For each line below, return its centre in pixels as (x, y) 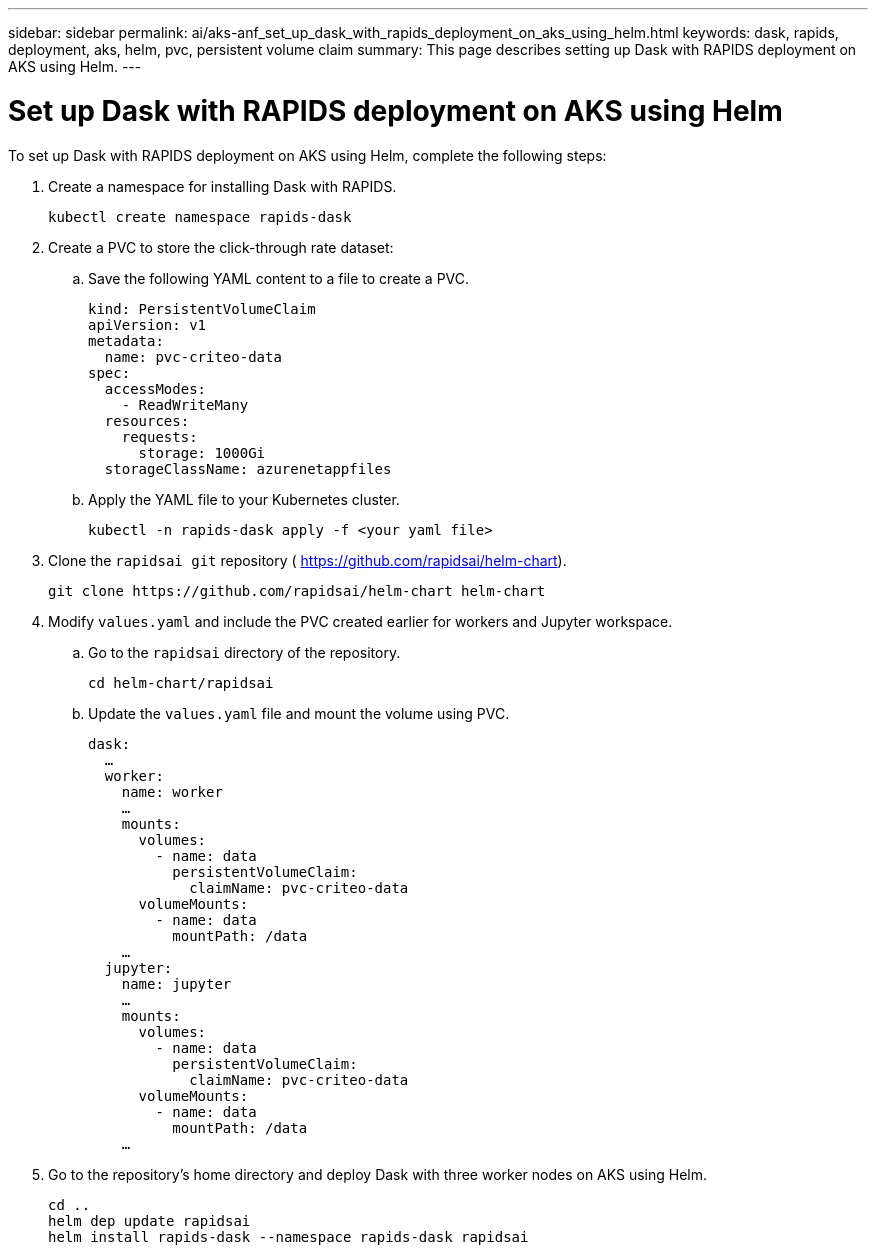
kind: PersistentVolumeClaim (202, 308)
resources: (147, 420)
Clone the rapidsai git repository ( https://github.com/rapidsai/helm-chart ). (307, 560)
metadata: (126, 340)
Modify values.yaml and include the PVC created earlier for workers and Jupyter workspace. (360, 621)
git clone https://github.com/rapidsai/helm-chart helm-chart (297, 590)
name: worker (172, 791)
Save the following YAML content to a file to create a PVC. (279, 278)
